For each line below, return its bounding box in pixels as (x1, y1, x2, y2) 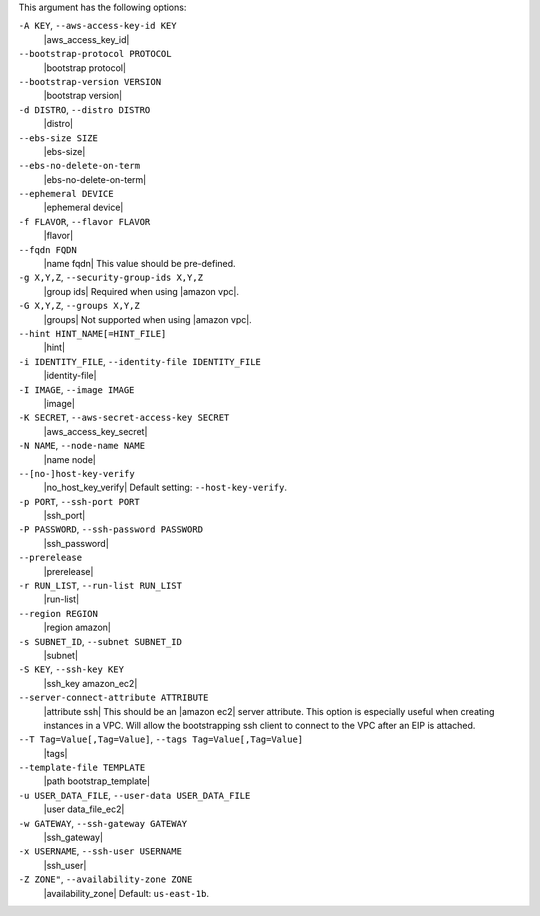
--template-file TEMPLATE (18, 762, 146, 774)
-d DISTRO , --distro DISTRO (18, 103, 151, 115)
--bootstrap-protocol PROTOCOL (18, 48, 172, 60)
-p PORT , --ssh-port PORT (18, 495, 140, 507)
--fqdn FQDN (18, 244, 77, 255)
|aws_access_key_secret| (43, 425, 148, 437)
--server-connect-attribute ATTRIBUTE (18, 692, 209, 704)
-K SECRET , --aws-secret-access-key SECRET (18, 411, 230, 424)
